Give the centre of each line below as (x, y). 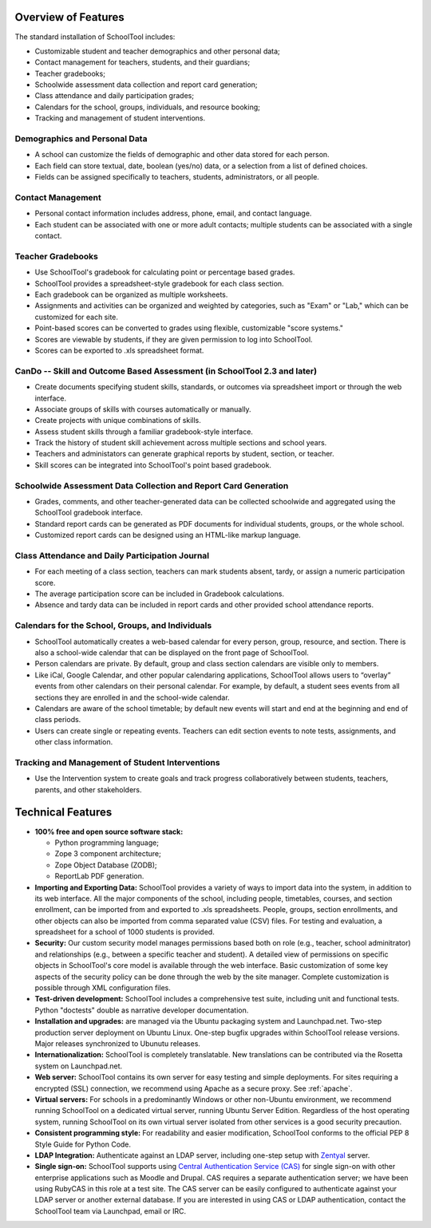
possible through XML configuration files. (103, 988)
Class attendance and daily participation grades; (115, 96)
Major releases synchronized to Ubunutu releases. (118, 1043)
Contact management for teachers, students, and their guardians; (142, 62)
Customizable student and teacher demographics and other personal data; (158, 51)
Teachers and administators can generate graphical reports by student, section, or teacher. (184, 454)
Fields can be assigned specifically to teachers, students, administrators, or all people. (177, 177)
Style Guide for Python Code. (83, 1144)
